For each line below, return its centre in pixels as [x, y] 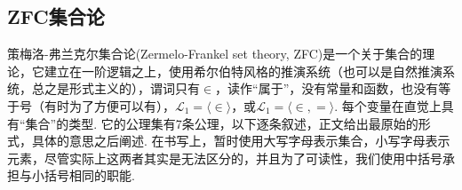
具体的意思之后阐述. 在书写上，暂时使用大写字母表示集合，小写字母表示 [241, 141]
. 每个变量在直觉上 [388, 105]
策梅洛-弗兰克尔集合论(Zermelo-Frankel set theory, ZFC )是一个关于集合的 [215, 54]
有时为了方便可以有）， [109, 105]
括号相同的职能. [89, 175]
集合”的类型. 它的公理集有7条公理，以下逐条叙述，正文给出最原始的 [222, 123]
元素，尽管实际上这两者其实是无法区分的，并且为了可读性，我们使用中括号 [225, 158]
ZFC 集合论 [56, 16]
